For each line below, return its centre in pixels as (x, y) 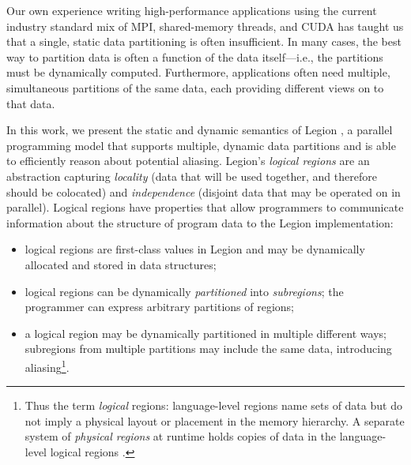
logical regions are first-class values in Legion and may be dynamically (195, 249)
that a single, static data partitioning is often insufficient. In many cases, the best (204, 41)
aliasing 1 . (47, 366)
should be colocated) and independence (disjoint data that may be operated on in (204, 191)
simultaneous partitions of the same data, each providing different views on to (195, 87)
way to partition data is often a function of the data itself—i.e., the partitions (195, 56)
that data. (31, 103)
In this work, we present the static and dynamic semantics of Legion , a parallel (200, 130)
